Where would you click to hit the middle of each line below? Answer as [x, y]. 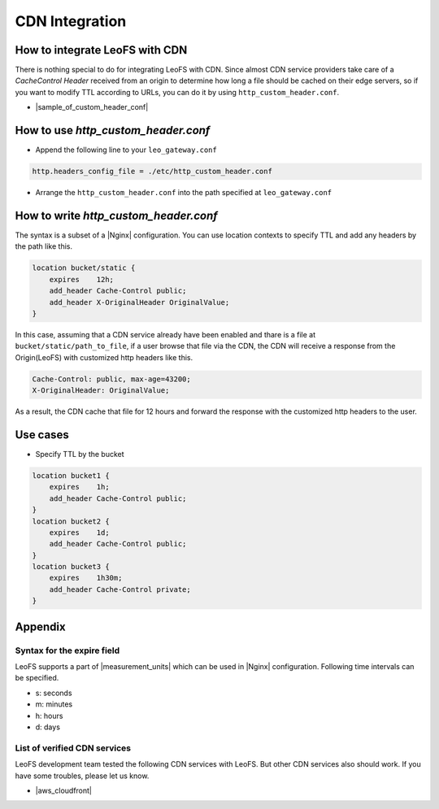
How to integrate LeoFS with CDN [101, 50]
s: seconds [54, 693]
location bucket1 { [71, 475]
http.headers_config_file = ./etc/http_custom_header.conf [152, 172]
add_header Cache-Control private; [120, 589]
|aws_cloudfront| [64, 790]
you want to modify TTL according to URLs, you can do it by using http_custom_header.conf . [177, 92]
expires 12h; [81, 279]
